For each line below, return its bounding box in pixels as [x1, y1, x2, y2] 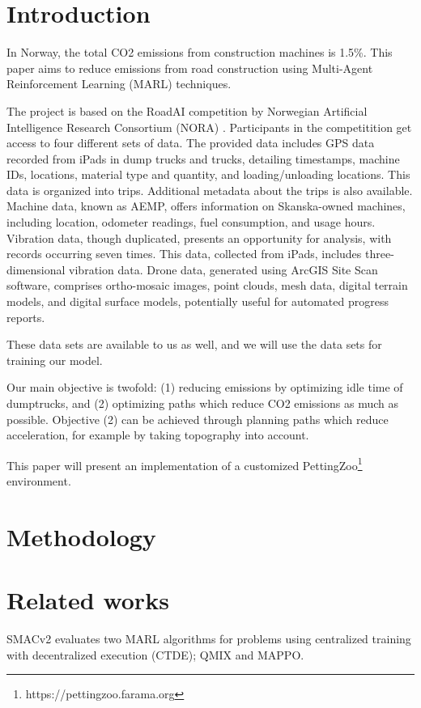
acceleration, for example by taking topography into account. [6, 426, 309, 443]
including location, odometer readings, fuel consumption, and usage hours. [6, 214, 376, 231]
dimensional [6, 261, 66, 278]
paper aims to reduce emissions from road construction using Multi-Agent [6, 59, 373, 76]
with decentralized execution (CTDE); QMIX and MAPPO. [6, 646, 304, 663]
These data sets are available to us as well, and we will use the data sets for [6, 336, 382, 353]
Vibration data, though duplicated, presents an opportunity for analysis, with [6, 229, 392, 246]
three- [364, 245, 394, 262]
